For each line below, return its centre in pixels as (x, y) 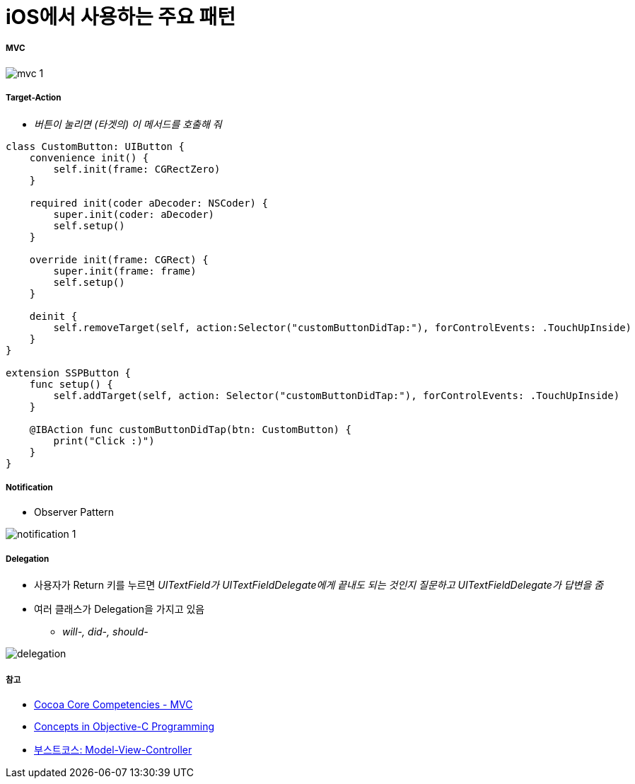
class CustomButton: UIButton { (95, 146)
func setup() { (71, 384)
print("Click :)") (104, 440)
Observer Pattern (74, 512)
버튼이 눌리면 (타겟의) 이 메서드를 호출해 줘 (128, 124)
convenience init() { (89, 157)
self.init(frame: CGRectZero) (137, 169)
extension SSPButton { (69, 373)
